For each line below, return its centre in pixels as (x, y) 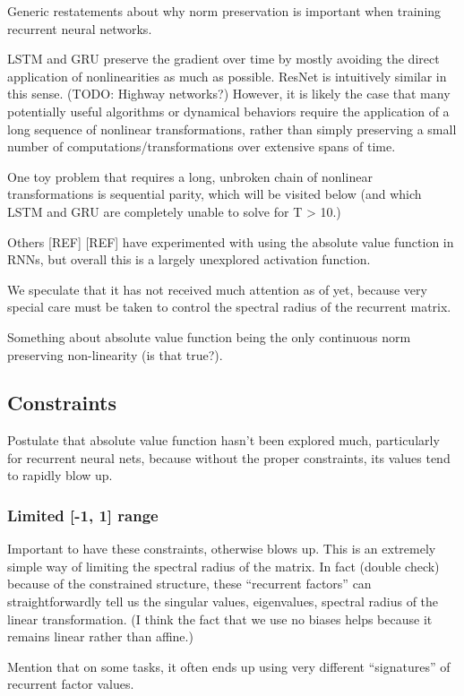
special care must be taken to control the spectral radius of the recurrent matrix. (229, 307)
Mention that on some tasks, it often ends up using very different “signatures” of (229, 666)
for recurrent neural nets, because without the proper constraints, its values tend (229, 457)
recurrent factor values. (71, 684)
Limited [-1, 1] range (83, 515)
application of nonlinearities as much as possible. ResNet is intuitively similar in (227, 76)
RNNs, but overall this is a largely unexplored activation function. (189, 259)
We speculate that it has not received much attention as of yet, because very (217, 289)
